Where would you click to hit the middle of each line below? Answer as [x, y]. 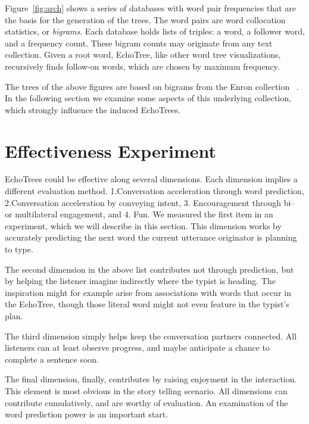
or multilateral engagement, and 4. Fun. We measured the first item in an [139, 214]
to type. [19, 249]
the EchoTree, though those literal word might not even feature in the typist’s [147, 304]
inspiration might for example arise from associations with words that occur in [148, 292]
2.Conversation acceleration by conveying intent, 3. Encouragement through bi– [150, 202]
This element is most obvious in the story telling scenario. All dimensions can [146, 390]
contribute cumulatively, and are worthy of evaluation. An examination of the [146, 402]
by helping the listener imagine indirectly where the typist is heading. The [140, 281]
